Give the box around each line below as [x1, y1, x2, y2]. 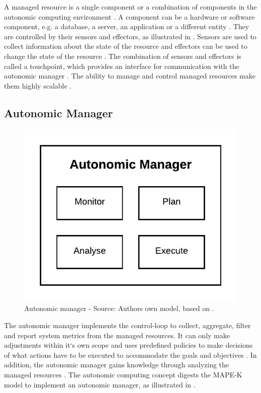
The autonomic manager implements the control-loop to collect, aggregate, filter [4, 320, 251, 331]
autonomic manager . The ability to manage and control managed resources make [4, 70, 256, 81]
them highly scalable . [4, 80, 72, 91]
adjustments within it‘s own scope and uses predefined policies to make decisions [4, 340, 253, 350]
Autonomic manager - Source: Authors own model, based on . [24, 303, 214, 313]
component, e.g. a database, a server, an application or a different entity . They [4, 21, 249, 32]
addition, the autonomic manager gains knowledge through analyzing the [4, 359, 229, 370]
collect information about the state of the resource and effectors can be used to [4, 41, 247, 51]
